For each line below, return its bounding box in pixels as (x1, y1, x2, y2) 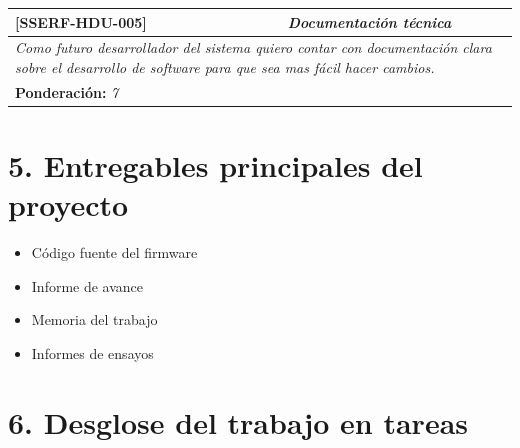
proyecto (8, 184, 129, 225)
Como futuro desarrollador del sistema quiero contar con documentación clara (15, 37, 492, 58)
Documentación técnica (287, 11, 452, 32)
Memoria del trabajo (31, 309, 158, 330)
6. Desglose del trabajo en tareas (8, 401, 469, 442)
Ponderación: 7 (15, 81, 119, 102)
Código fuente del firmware (31, 242, 198, 263)
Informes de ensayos (31, 342, 154, 363)
